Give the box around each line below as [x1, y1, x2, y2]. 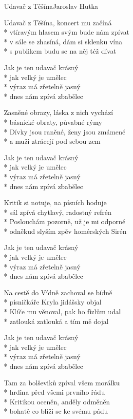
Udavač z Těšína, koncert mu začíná [4, 17, 112, 27]
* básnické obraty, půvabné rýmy [4, 116, 102, 127]
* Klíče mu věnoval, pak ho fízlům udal [4, 306, 121, 317]
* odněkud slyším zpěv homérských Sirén [4, 226, 127, 236]
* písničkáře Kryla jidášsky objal [4, 297, 102, 307]
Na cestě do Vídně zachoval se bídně [4, 287, 113, 297]
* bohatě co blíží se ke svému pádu [4, 406, 108, 416]
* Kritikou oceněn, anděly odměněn [4, 396, 110, 406]
